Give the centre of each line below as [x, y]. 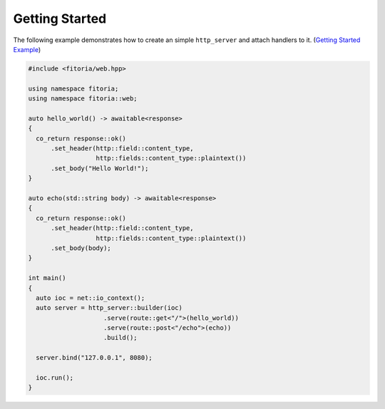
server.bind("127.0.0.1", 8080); [94, 358]
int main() [47, 278]
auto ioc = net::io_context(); [91, 298]
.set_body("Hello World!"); [100, 168]
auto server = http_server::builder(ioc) [109, 308]
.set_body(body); [81, 248]
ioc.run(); [55, 378]
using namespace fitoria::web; [83, 99]
